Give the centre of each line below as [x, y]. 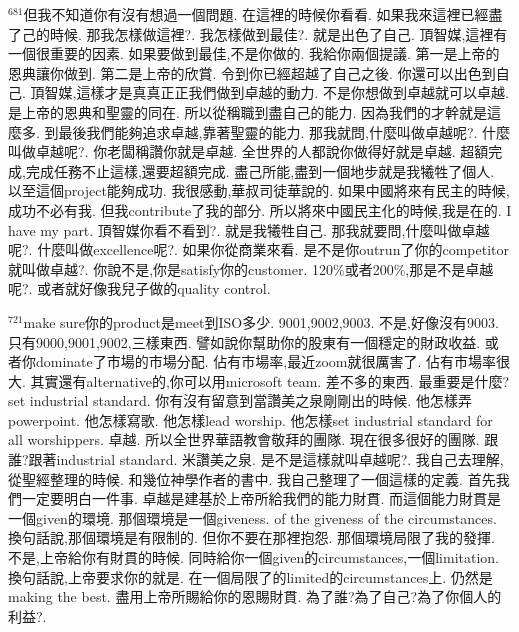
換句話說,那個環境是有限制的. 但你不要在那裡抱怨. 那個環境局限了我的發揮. [251, 537]
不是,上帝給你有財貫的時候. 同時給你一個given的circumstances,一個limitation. [253, 557]
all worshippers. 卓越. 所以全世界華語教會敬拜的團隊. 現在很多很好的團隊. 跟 [253, 439]
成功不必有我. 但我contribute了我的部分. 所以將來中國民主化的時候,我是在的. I [260, 209]
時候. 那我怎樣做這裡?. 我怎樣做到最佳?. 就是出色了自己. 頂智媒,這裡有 [278, 33]
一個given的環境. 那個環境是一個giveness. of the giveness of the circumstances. [252, 517]
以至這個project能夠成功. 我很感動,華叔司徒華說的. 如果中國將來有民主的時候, [259, 190]
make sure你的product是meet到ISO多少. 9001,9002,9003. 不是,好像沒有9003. [261, 321]
